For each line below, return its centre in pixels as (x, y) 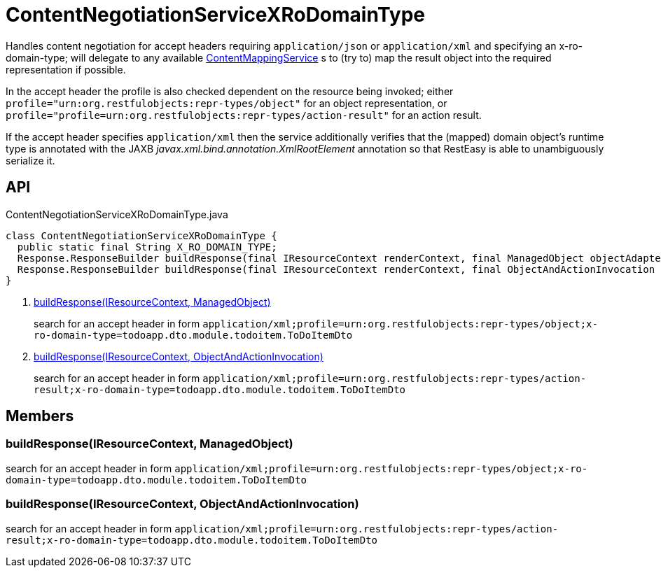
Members (40, 416)
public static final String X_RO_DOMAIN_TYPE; (147, 247)
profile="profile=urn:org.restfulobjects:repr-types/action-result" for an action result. (244, 115)
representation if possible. (66, 69)
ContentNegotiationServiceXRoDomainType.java (117, 214)
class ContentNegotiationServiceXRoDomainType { (141, 235)
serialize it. (30, 160)
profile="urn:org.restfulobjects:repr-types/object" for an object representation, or (227, 103)
